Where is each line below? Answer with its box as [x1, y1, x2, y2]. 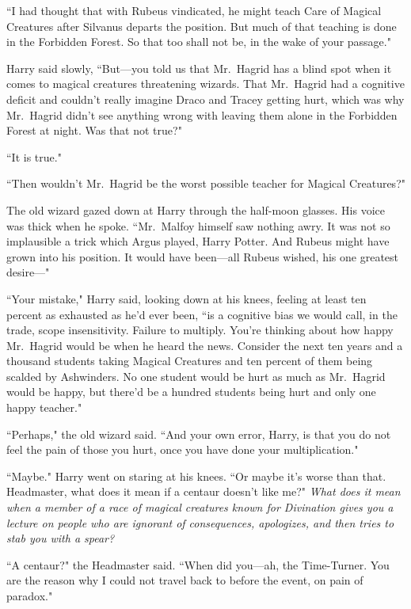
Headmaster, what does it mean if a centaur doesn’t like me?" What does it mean [6, 483, 401, 500]
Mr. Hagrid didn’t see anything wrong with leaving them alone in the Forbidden [6, 106, 398, 123]
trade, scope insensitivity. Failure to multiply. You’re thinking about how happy [6, 322, 394, 338]
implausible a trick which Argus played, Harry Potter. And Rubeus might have [6, 233, 390, 249]
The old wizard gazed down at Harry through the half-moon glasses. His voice [6, 201, 386, 218]
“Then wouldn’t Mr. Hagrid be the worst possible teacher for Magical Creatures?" [6, 175, 405, 192]
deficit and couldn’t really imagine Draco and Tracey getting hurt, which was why [6, 90, 405, 107]
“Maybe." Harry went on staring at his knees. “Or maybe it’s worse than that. [6, 467, 386, 484]
